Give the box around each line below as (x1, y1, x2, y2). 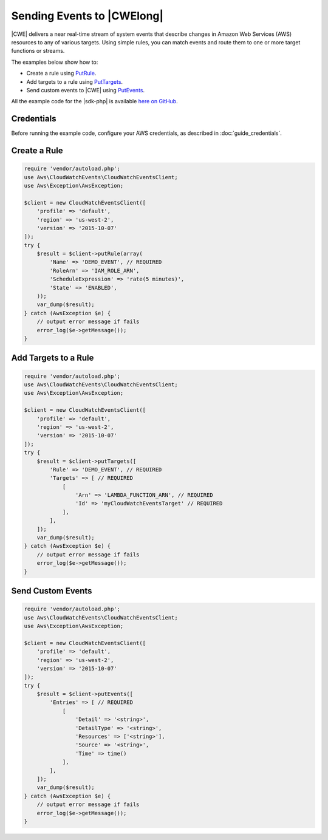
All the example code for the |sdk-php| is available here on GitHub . (11, 98, 179, 105)
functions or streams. (11, 47, 65, 55)
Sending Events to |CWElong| (11, 9, 164, 22)
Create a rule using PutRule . (26, 70, 97, 77)
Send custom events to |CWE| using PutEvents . (26, 86, 145, 94)
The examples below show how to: (11, 58, 98, 66)
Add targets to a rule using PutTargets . (26, 78, 123, 85)
